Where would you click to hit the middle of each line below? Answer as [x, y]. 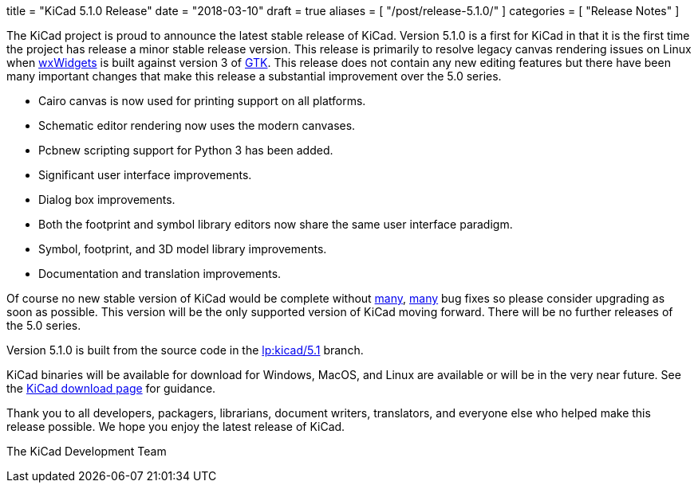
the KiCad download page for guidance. [111, 388]
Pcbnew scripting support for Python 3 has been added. [186, 150]
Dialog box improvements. [107, 200]
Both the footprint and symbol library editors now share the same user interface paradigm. [276, 224]
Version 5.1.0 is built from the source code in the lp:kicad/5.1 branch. [185, 350]
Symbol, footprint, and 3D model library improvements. [183, 249]
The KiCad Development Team [87, 451]
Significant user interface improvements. [145, 175]
